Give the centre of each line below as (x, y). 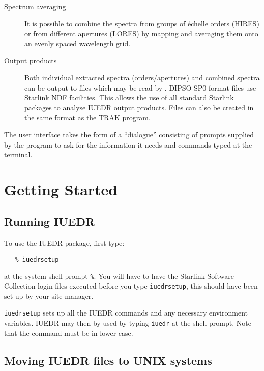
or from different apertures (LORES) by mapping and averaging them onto (141, 33)
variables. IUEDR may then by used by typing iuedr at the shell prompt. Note (128, 323)
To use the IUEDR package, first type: (64, 243)
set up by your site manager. (49, 295)
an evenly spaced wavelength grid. (78, 43)
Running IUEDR (50, 222)
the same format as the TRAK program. (87, 117)
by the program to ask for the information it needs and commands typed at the (128, 144)
